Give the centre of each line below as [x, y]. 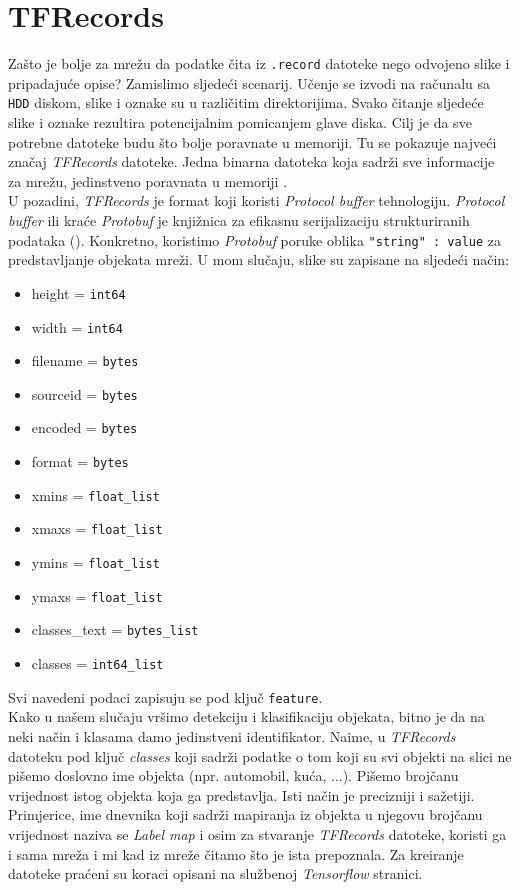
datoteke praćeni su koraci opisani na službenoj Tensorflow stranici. [215, 873]
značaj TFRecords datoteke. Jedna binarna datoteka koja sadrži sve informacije [251, 161]
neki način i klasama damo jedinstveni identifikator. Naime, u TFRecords [232, 735]
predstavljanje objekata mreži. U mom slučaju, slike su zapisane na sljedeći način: [259, 259]
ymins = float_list [95, 562]
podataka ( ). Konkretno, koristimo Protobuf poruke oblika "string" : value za [255, 239]
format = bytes [80, 461]
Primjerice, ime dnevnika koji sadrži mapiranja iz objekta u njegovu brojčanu [245, 814]
